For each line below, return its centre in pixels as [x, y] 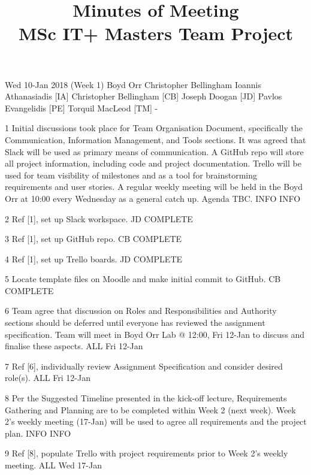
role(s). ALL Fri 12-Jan [48, 378]
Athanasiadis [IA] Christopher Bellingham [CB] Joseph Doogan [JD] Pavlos [144, 96]
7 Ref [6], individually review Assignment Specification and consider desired [144, 366]
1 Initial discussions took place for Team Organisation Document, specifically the [154, 128]
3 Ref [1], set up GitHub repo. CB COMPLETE [93, 239]
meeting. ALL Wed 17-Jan [53, 465]
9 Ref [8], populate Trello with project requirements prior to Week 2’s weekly [147, 453]
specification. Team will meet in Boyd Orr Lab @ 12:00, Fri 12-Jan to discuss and [155, 334]
